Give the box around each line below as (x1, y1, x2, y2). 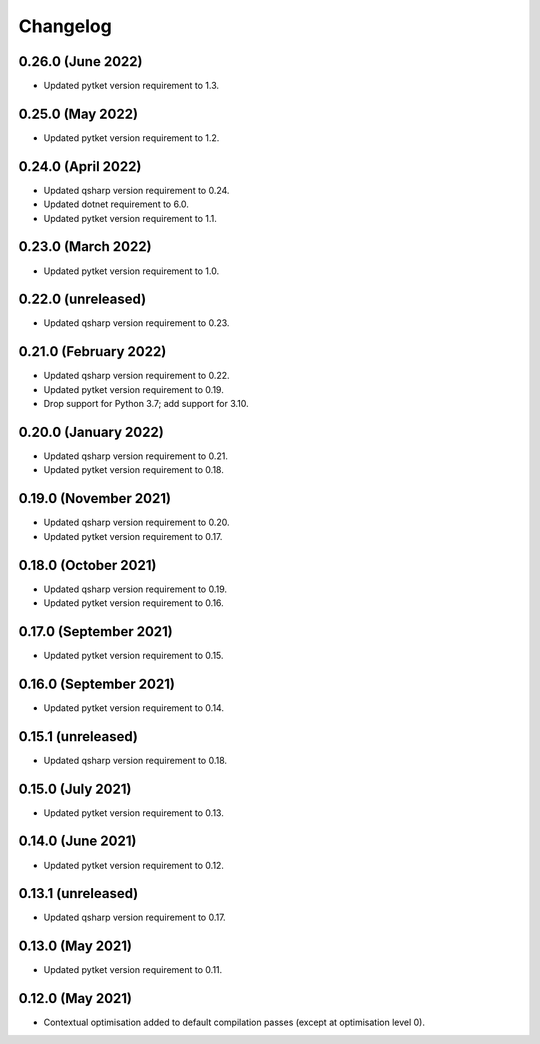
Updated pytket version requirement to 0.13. (43, 806, 224, 819)
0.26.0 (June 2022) (18, 53, 143, 70)
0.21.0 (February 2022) (18, 343, 167, 360)
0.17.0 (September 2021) (18, 623, 174, 640)
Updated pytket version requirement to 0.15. (43, 649, 224, 661)
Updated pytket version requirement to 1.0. (43, 265, 220, 277)
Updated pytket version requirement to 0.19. (43, 383, 224, 395)
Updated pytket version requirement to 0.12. (43, 859, 225, 871)
